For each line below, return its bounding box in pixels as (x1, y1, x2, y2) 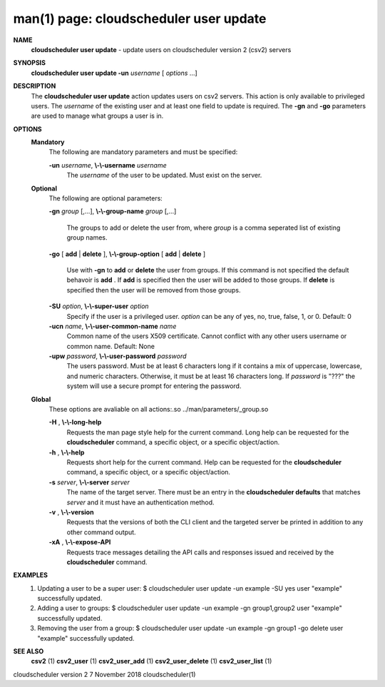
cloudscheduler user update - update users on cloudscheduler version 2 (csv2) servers (31, 45, 292, 54)
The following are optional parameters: (48, 194, 163, 203)
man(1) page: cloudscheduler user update (13, 11, 267, 26)
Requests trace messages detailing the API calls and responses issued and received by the (66, 548, 334, 556)
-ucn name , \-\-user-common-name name (48, 322, 177, 330)
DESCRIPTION (13, 82, 56, 91)
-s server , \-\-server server (48, 478, 130, 487)
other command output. (66, 528, 136, 536)
